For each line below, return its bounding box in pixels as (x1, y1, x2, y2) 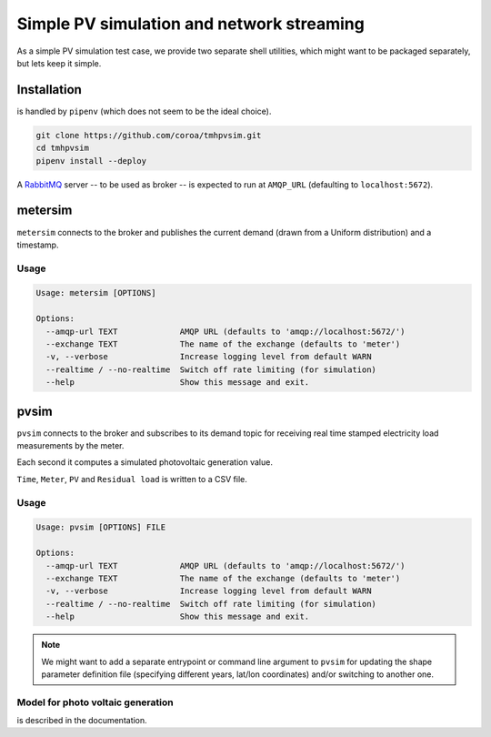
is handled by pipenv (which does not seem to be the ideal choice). (16, 106, 272, 116)
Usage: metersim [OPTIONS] (35, 288, 156, 298)
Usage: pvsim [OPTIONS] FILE (35, 522, 166, 532)
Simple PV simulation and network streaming (16, 14, 366, 34)
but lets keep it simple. (16, 57, 102, 68)
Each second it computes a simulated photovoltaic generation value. (16, 457, 273, 468)
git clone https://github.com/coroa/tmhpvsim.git (35, 130, 262, 140)
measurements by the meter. (16, 440, 125, 451)
